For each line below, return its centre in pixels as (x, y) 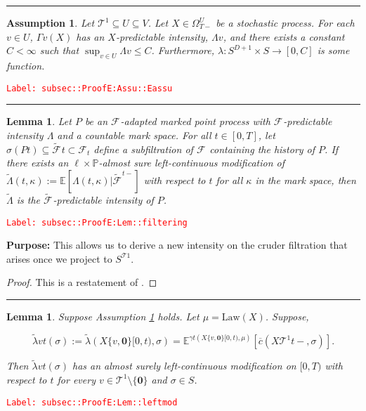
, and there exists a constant (284, 36)
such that (59, 50)
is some (333, 50)
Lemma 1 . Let (39, 121)
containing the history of (262, 149)
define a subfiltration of (143, 149)
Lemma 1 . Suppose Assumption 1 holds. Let (103, 317)
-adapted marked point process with (195, 121)
